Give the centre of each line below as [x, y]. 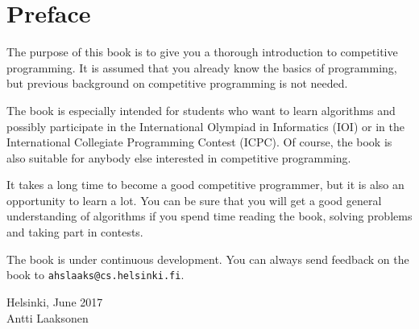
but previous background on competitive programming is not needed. [177, 83]
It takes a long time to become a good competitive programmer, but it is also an [205, 185]
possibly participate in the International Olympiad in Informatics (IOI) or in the [205, 126]
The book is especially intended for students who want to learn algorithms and [201, 110]
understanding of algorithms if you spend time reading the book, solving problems [209, 216]
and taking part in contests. [75, 232]
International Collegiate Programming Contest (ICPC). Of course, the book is [199, 142]
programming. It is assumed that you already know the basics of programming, [202, 67]
